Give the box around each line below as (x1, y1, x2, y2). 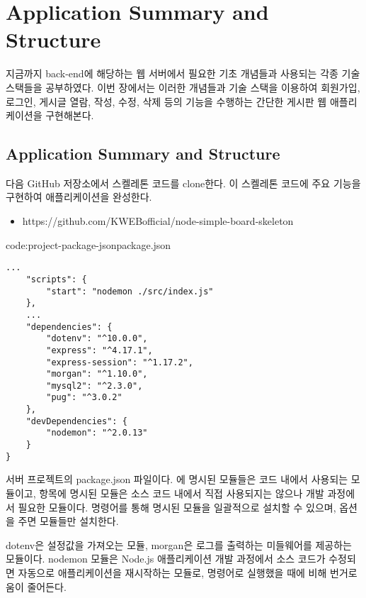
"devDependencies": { (25, 416, 127, 426)
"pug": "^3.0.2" (46, 392, 122, 403)
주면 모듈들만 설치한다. (18, 514, 119, 528)
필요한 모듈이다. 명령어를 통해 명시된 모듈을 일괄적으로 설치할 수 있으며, (18, 499, 336, 514)
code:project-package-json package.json (6, 237, 171, 252)
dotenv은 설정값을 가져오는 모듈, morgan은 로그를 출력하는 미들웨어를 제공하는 (6, 537, 352, 552)
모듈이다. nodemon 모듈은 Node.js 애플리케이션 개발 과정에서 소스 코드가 (6, 551, 326, 566)
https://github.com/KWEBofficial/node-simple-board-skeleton (22, 214, 294, 228)
